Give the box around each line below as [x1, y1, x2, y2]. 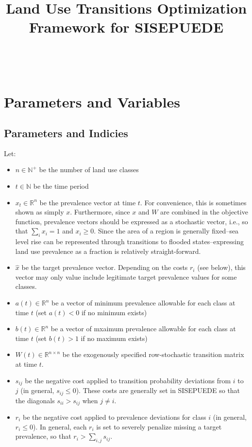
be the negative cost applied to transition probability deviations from [25, 375, 231, 385]
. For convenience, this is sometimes [140, 197, 247, 207]
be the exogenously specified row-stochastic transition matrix [62, 349, 244, 359]
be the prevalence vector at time [39, 197, 136, 207]
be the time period [33, 180, 89, 191]
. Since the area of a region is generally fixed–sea [94, 226, 239, 236]
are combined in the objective [160, 207, 248, 217]
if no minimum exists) [81, 307, 147, 317]
